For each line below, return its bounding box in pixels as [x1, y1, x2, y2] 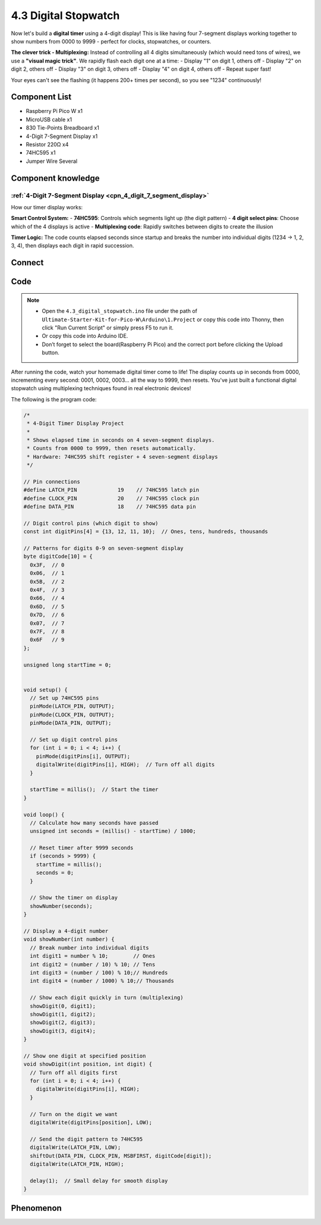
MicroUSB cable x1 [26, 116, 73, 123]
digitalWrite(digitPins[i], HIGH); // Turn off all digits [36, 761, 215, 768]
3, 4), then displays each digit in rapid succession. [11, 242, 134, 249]
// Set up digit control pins [30, 736, 118, 743]
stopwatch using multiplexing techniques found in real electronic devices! [11, 385, 191, 392]
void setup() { [23, 686, 68, 693]
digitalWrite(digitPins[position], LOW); [30, 1119, 153, 1126]
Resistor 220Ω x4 [26, 140, 69, 148]
